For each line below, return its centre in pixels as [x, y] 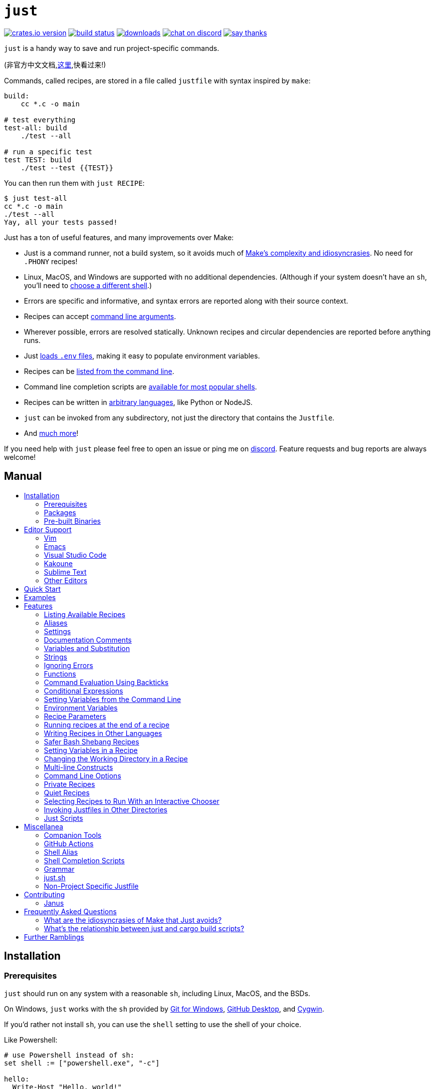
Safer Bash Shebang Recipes [92, 741]
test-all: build [36, 128]
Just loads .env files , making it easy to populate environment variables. [142, 356]
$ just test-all [36, 198]
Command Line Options [83, 775]
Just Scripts [64, 818]
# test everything [40, 120]
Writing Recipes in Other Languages [103, 733]
